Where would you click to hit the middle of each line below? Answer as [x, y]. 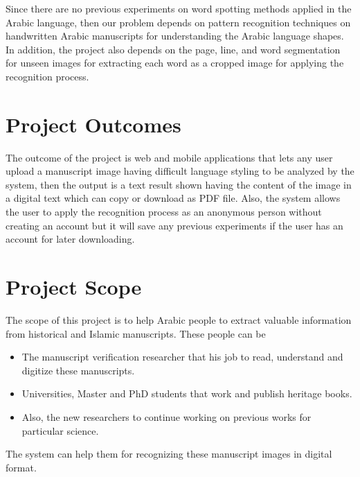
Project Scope [74, 287]
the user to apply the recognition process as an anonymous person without [164, 212]
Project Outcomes [93, 124]
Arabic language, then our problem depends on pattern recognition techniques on [178, 22]
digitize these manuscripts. [78, 370]
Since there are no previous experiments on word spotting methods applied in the [179, 8]
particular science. [60, 430]
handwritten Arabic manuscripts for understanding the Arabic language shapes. [175, 36]
